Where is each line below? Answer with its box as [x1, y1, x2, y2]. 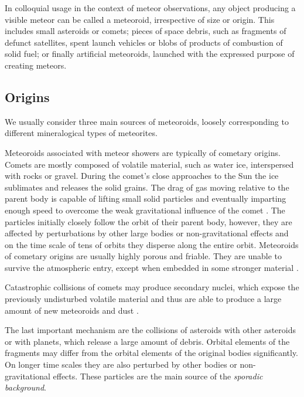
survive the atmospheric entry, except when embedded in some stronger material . [5, 261, 299, 273]
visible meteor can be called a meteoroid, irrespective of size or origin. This [5, 13, 275, 25]
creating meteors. [5, 59, 67, 71]
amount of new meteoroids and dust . [5, 304, 139, 316]
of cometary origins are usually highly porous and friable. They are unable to [5, 250, 282, 262]
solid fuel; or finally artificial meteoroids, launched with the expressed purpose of [5, 47, 295, 60]
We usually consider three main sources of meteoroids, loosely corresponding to [5, 115, 289, 127]
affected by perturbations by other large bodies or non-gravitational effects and [5, 227, 289, 239]
